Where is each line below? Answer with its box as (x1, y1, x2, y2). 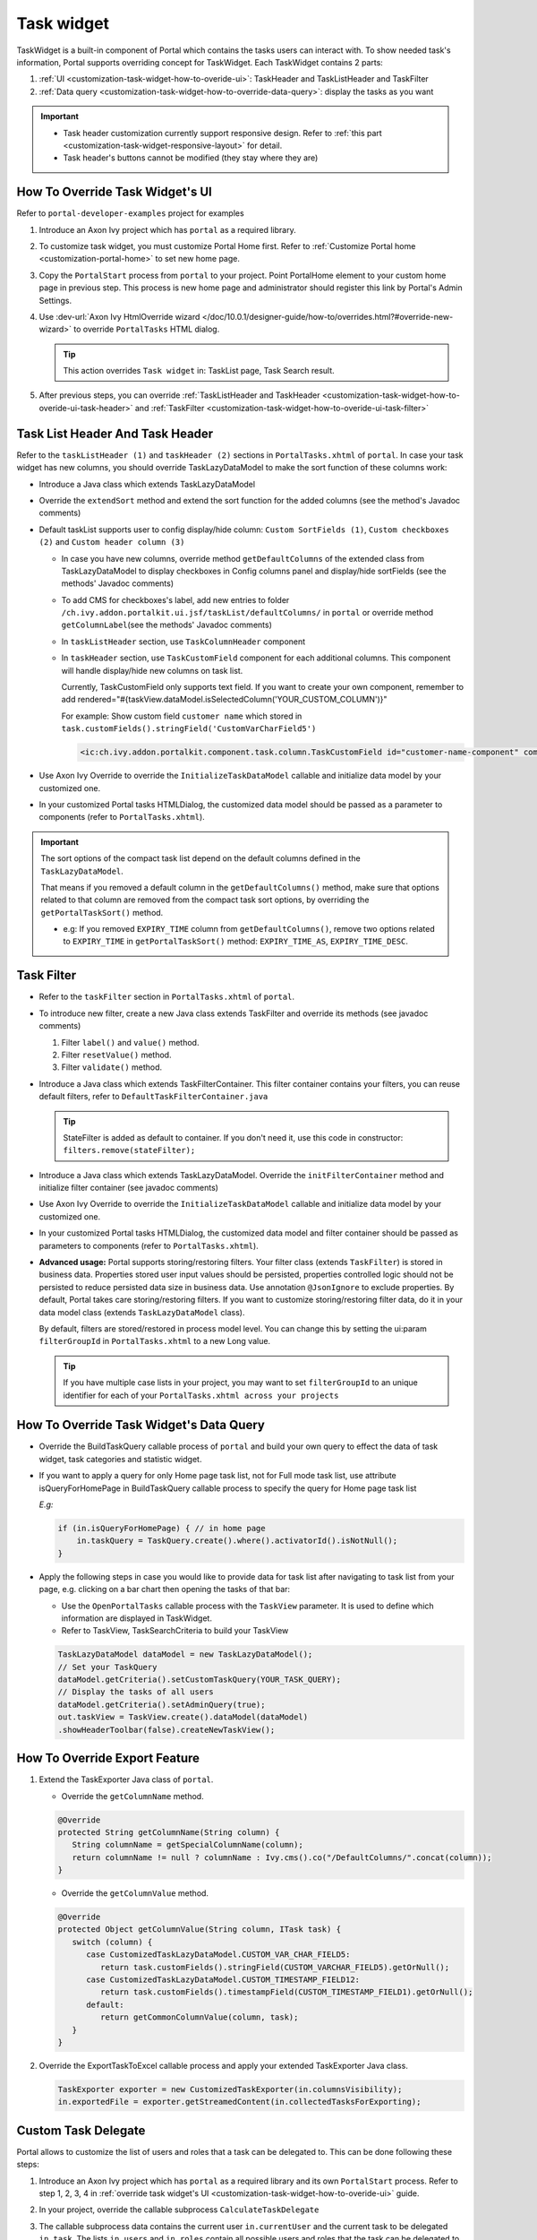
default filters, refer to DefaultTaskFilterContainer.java (38, 1091, 268, 1102)
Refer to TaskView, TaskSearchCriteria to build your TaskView (61, 1625, 289, 1636)
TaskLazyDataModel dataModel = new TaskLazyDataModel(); (57, 1650, 313, 1659)
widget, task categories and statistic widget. (38, 1453, 202, 1464)
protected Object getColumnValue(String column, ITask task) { (57, 1925, 342, 1934)
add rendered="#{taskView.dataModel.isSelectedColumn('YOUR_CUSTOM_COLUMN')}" (61, 694, 388, 705)
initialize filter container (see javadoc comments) (38, 1183, 219, 1193)
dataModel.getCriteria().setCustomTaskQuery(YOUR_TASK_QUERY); (57, 1675, 342, 1684)
